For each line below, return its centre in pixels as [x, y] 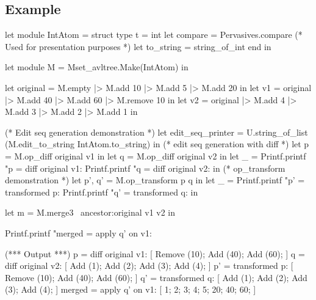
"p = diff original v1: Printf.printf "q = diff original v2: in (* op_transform [145, 168]
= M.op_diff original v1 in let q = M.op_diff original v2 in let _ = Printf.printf [156, 155]
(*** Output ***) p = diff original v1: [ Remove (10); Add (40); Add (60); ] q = [155, 253]
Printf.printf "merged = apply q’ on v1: [78, 232]
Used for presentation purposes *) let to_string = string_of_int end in [138, 46]
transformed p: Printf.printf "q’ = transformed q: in [102, 192]
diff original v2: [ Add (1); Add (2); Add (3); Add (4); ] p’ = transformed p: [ [149, 265]
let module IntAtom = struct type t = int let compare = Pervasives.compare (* [154, 35]
